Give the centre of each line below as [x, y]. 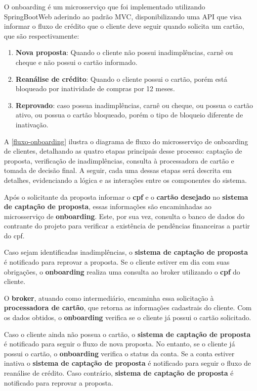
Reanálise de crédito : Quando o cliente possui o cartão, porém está [121, 79]
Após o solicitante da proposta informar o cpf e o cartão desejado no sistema [126, 196]
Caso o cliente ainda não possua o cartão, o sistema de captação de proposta [127, 334]
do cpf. [14, 235]
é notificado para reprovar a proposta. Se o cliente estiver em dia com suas [117, 262]
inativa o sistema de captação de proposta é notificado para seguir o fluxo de [128, 363]
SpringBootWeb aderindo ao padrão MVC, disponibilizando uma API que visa [123, 16]
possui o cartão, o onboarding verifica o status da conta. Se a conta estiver [119, 353]
